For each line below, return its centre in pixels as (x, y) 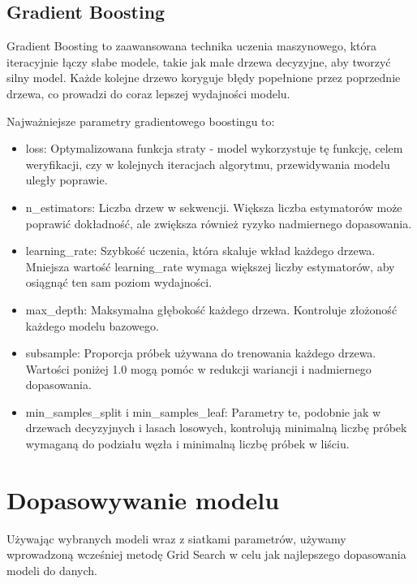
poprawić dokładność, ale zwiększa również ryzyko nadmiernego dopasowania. (219, 223)
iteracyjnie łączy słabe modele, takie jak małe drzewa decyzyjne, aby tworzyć (199, 61)
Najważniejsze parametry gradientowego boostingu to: (141, 121)
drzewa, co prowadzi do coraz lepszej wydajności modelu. (148, 93)
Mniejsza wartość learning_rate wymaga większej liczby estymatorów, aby (210, 266)
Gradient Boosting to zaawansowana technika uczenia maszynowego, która (191, 46)
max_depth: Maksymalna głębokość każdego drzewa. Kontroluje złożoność (211, 309)
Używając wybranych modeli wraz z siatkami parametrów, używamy (176, 538)
